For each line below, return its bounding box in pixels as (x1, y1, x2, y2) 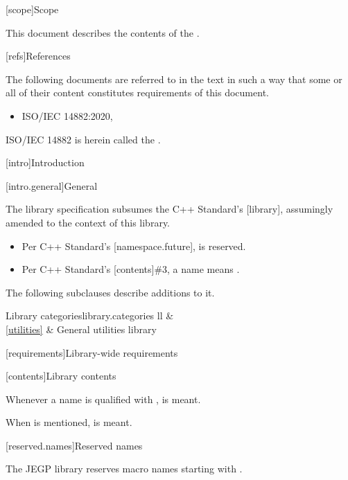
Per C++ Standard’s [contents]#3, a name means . (21, 262, 240, 276)
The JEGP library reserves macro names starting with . (6, 461, 243, 476)
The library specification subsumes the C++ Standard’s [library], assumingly (6, 202, 333, 216)
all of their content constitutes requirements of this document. (6, 85, 269, 100)
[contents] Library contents (6, 368, 116, 383)
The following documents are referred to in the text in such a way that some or (6, 71, 342, 86)
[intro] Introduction (6, 155, 85, 170)
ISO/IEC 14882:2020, (21, 108, 113, 123)
